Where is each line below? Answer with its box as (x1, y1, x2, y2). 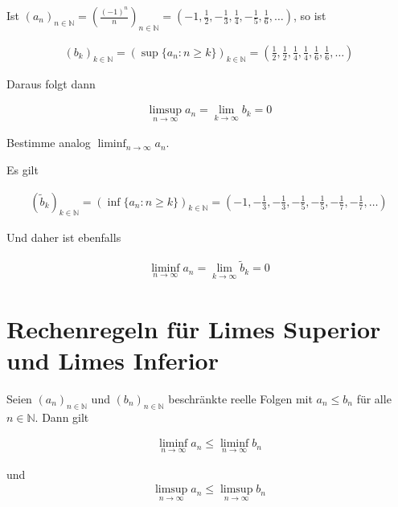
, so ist (293, 7, 326, 23)
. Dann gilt (35, 408, 89, 425)
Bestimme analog (6, 134, 91, 151)
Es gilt (6, 162, 39, 178)
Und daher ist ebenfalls (6, 229, 121, 246)
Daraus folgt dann (6, 75, 96, 92)
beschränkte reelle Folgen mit (168, 390, 313, 407)
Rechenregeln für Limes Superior (6, 312, 381, 345)
